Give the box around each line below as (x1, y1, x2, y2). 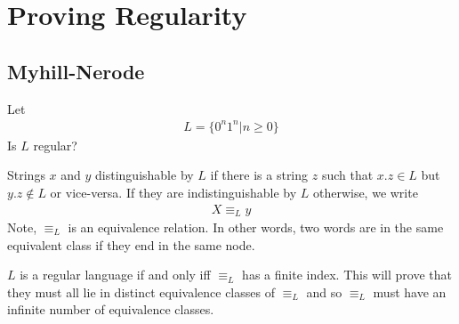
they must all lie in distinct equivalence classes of (7, 282, 275, 301)
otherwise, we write (312, 182, 418, 201)
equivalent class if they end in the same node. (7, 235, 255, 254)
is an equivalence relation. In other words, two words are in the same (68, 217, 444, 236)
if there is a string (210, 166, 309, 184)
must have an (373, 282, 447, 301)
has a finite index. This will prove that (242, 265, 452, 284)
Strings (7, 166, 45, 184)
